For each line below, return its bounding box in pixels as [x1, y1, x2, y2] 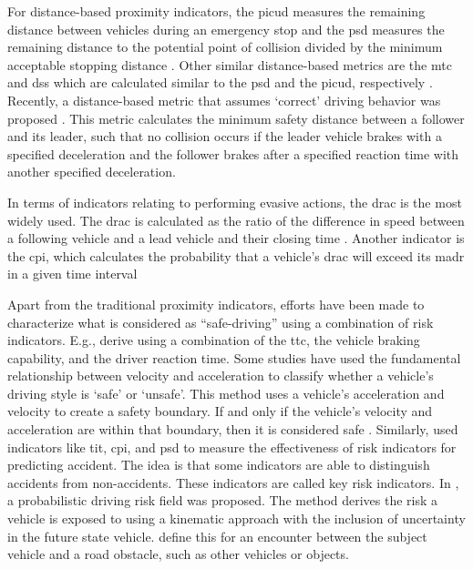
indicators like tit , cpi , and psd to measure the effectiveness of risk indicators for [7, 437, 457, 456]
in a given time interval [7, 264, 138, 283]
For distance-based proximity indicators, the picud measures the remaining [7, 2, 426, 20]
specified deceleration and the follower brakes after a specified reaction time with [7, 144, 459, 163]
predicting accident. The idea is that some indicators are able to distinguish [7, 455, 430, 474]
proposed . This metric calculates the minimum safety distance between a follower [7, 108, 465, 127]
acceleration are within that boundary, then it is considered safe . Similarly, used [7, 420, 458, 439]
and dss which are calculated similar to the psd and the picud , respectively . [7, 73, 433, 92]
